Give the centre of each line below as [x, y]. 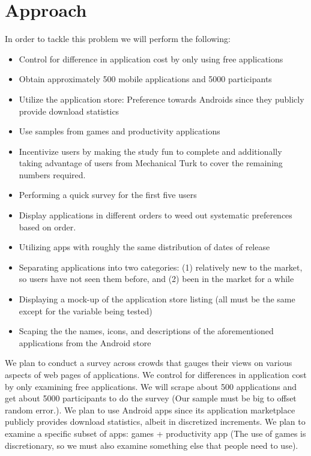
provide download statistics [69, 111]
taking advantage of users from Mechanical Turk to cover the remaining [151, 163]
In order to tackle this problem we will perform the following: [118, 39]
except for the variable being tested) [86, 310]
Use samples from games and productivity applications [119, 131]
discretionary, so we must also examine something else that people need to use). [152, 445]
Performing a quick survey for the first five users [108, 195]
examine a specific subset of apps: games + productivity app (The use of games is [155, 433]
